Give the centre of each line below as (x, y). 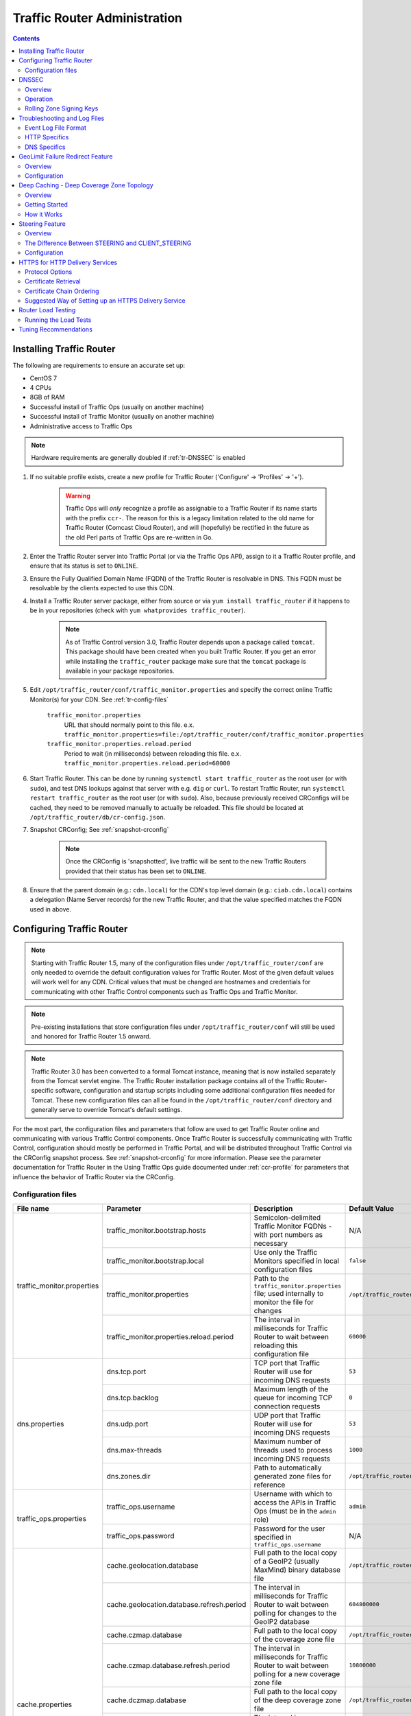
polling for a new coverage (297, 1673)
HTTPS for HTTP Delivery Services (68, 262)
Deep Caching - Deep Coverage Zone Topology (86, 185)
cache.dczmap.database (146, 1700)
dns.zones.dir (128, 1476)
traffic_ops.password (140, 1536)
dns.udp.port (127, 1424)
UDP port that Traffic (287, 1415)
